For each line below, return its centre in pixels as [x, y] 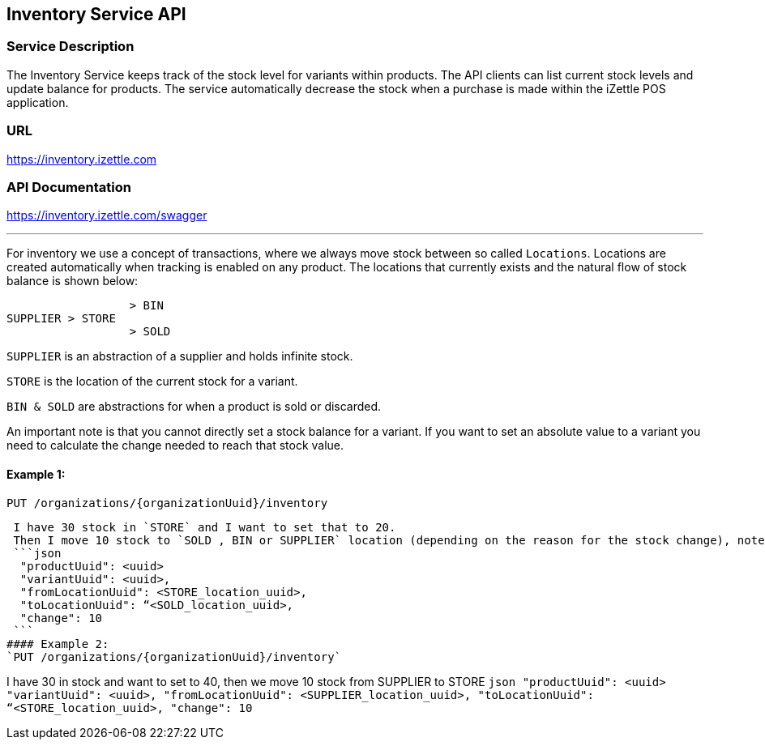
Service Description [71, 47]
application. [38, 102]
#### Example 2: [58, 644]
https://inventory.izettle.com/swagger [107, 215]
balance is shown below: [73, 281]
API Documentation [69, 187]
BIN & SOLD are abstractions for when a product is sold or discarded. [194, 407]
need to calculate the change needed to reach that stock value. [175, 445]
